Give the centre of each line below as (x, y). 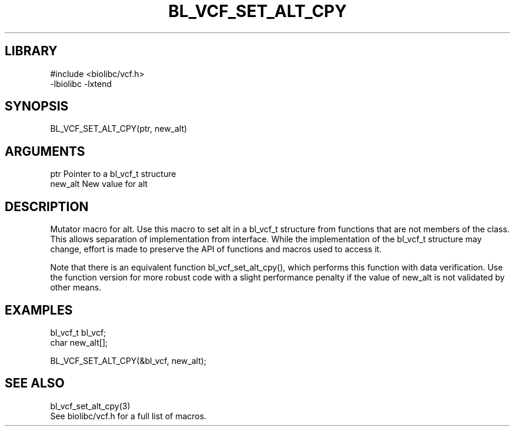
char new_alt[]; (79, 342)
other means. (76, 288)
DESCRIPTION (47, 206)
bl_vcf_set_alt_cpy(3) (90, 406)
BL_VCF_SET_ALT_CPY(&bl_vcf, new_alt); (128, 360)
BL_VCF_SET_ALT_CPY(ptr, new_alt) (119, 129)
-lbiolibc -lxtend (81, 83)
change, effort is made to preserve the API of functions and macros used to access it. (216, 249)
